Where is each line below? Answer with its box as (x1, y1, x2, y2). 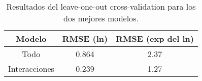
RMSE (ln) (62, 33, 108, 44)
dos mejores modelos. (63, 12, 139, 24)
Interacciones (8, 63, 54, 74)
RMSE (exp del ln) (116, 33, 194, 44)
